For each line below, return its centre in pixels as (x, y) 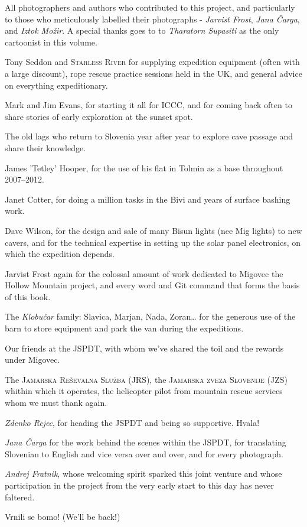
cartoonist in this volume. (51, 42)
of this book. (28, 296)
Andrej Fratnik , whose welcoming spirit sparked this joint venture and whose (143, 474)
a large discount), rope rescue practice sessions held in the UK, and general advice (153, 73)
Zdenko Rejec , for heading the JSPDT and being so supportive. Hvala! (132, 422)
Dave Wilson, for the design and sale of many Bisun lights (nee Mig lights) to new (153, 230)
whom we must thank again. (56, 403)
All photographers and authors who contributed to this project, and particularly (150, 7)
